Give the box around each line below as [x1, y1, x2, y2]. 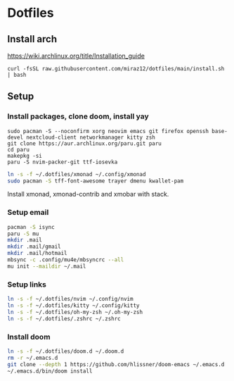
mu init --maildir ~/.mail [7, 263, 86, 270]
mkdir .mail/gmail [7, 243, 61, 251]
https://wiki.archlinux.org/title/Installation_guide [7, 51, 145, 60]
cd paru [7, 146, 30, 153]
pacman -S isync [7, 223, 55, 230]
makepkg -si [7, 152, 42, 159]
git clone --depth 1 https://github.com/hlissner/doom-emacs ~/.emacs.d [7, 361, 225, 368]
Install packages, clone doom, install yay [7, 111, 149, 121]
